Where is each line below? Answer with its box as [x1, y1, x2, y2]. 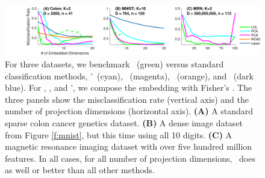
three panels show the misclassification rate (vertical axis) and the [5, 93, 249, 105]
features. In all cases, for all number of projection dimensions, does [5, 152, 255, 164]
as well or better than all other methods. [5, 164, 155, 176]
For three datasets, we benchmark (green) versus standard [5, 58, 224, 70]
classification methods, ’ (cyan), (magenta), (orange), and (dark [5, 69, 254, 82]
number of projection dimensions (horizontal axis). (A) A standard [5, 105, 254, 117]
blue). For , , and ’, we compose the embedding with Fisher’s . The [5, 81, 252, 94]
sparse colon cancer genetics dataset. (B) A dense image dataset [5, 117, 243, 129]
